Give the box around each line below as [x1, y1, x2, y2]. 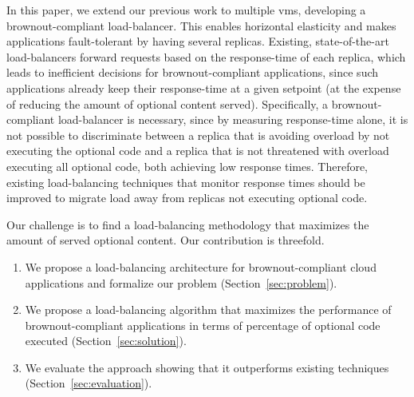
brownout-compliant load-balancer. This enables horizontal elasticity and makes [6, 17, 396, 34]
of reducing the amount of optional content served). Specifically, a [6, 95, 329, 112]
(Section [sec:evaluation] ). [25, 375, 152, 391]
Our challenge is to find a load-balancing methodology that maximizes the [6, 216, 369, 232]
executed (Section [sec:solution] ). [25, 332, 187, 349]
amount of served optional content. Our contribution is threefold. [6, 232, 325, 248]
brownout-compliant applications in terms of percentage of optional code [25, 316, 380, 333]
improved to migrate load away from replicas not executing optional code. [6, 189, 368, 206]
